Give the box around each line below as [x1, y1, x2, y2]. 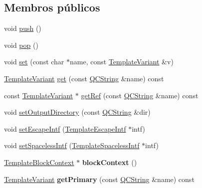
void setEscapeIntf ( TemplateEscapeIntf [4, 123, 126, 134]
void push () [4, 23, 41, 33]
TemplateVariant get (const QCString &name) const [4, 73, 164, 83]
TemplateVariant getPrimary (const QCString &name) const [4, 174, 195, 184]
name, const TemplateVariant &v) [70, 56, 174, 67]
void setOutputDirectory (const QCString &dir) [4, 107, 151, 117]
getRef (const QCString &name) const [81, 90, 199, 100]
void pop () [4, 39, 38, 50]
